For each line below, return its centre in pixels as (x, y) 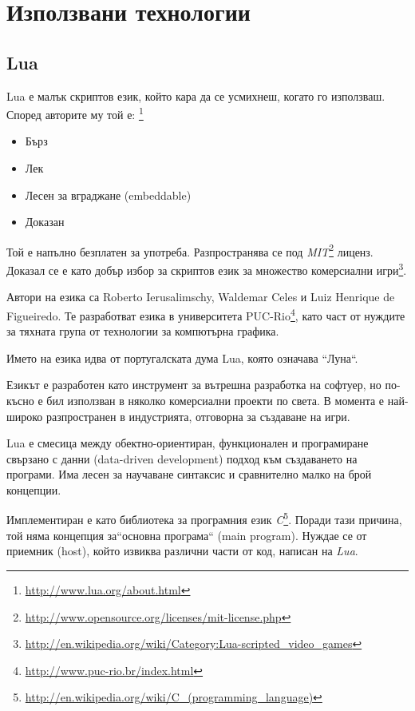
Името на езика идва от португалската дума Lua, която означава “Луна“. (182, 357)
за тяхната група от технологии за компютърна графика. (143, 331)
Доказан (45, 222)
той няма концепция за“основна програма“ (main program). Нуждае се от (187, 535)
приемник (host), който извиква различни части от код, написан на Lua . (182, 551)
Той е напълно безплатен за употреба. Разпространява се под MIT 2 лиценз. (190, 250)
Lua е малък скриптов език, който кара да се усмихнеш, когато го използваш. (196, 95)
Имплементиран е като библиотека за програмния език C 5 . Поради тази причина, (204, 518)
